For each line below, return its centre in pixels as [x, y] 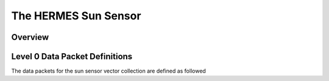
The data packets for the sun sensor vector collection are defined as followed [109, 71]
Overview [30, 37]
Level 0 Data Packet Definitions [72, 57]
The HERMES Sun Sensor [76, 16]
